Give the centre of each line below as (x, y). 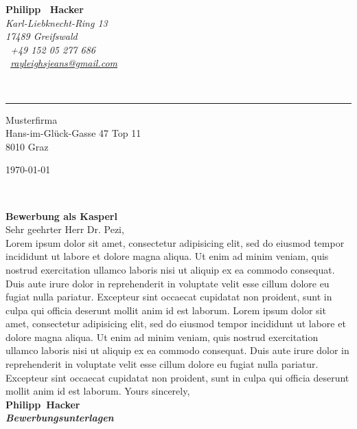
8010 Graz (27, 146)
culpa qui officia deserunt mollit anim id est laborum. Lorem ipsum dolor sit (166, 310)
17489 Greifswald (42, 36)
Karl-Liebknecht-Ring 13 (57, 22)
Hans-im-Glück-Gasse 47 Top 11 (73, 133)
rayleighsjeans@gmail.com (64, 63)
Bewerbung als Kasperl (61, 216)
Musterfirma (32, 119)
